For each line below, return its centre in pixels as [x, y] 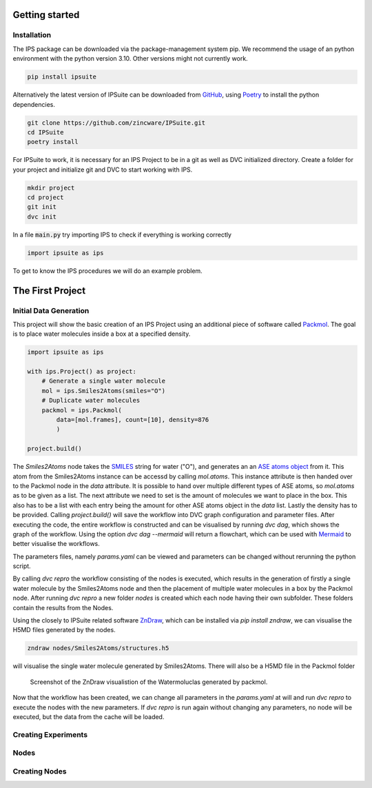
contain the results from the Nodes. [63, 607]
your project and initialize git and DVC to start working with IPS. [103, 170]
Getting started [46, 15]
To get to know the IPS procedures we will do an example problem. [107, 271]
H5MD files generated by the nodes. [64, 630]
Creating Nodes [40, 771]
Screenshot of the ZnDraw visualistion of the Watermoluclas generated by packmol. [149, 682]
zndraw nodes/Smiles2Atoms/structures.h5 [98, 648]
